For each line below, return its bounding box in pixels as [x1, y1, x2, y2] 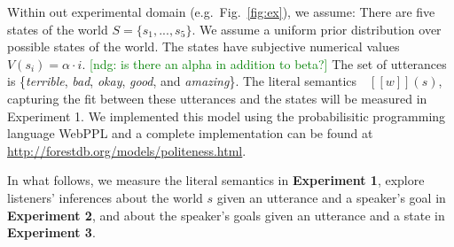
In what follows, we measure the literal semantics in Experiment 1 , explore [7, 171, 425, 189]
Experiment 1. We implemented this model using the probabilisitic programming [7, 106, 446, 125]
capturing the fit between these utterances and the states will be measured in [7, 89, 427, 107]
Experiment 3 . [7, 223, 96, 242]
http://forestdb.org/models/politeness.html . [7, 141, 247, 159]
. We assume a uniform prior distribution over [192, 19, 442, 38]
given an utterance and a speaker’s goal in [216, 188, 446, 206]
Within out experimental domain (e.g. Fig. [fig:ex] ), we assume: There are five [7, 3, 435, 20]
